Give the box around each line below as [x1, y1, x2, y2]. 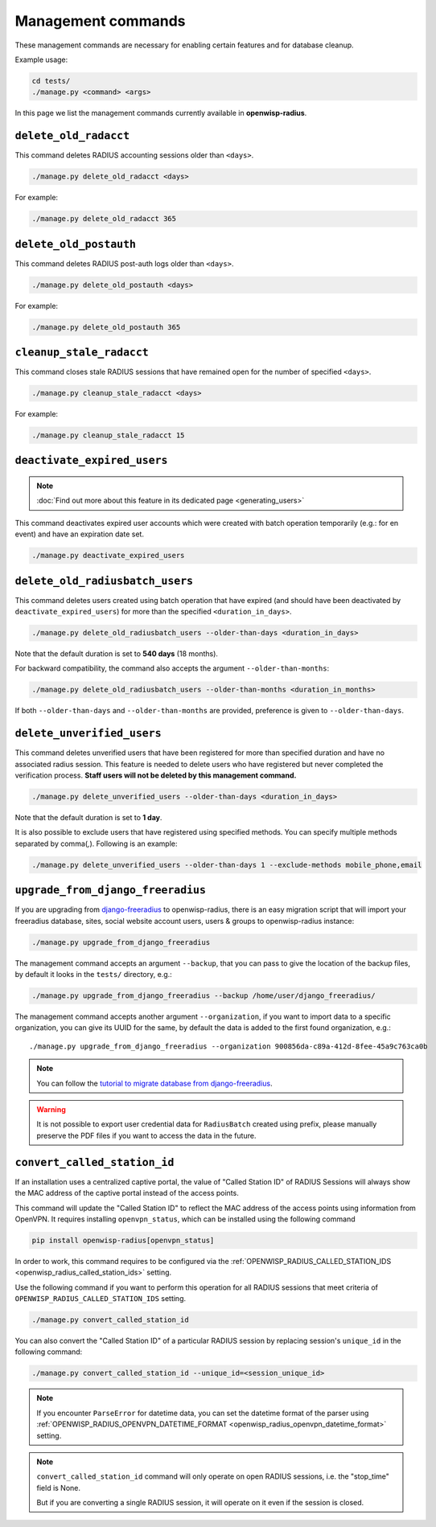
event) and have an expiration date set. [14, 529, 145, 539]
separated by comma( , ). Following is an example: [14, 839, 178, 848]
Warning [36, 1105, 66, 1114]
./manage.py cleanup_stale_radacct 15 [31, 431, 185, 440]
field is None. [36, 1483, 80, 1492]
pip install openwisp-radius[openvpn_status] [31, 1235, 215, 1245]
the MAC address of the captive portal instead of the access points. [14, 1188, 239, 1198]
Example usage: [14, 55, 68, 64]
